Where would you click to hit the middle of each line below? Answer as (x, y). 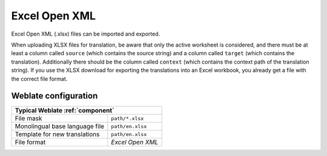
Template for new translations (57, 134)
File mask (28, 119)
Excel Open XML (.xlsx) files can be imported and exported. (86, 34)
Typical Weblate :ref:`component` (64, 111)
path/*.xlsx (127, 118)
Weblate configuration (54, 96)
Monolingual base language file (60, 126)
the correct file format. (39, 79)
